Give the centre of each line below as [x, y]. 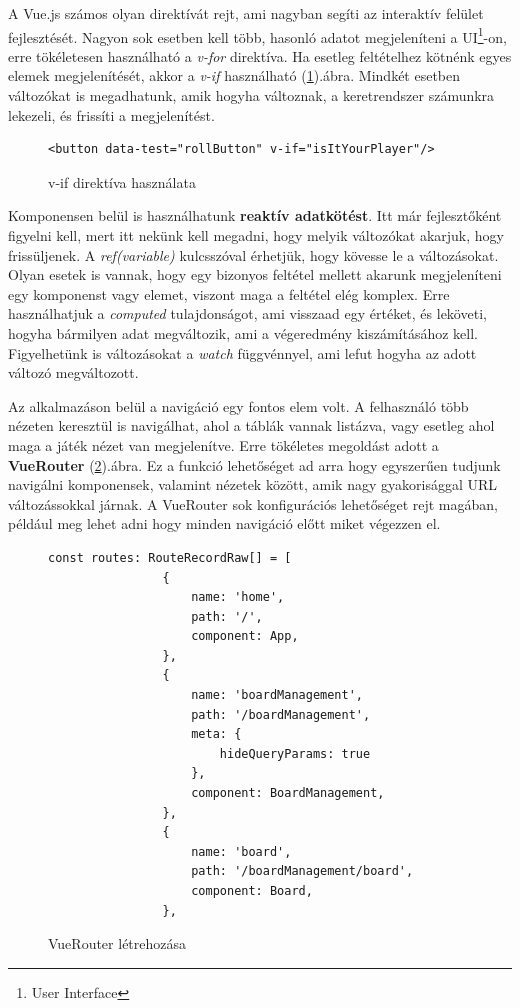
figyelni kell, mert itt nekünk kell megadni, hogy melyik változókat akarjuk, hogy [256, 235]
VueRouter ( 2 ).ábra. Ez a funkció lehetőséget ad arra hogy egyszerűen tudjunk [254, 464]
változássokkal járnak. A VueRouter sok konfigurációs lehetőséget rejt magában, [253, 503]
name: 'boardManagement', [277, 695]
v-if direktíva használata [122, 181]
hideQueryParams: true [295, 753]
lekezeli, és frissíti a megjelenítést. [111, 114]
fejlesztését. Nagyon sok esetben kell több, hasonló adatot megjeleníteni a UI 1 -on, [257, 35]
